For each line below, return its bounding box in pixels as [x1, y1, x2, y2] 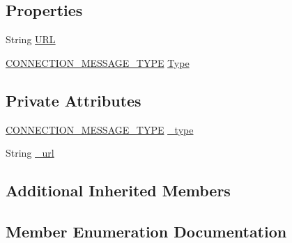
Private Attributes [6, 89, 141, 111]
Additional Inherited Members [6, 180, 231, 201]
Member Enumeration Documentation [6, 220, 287, 242]
